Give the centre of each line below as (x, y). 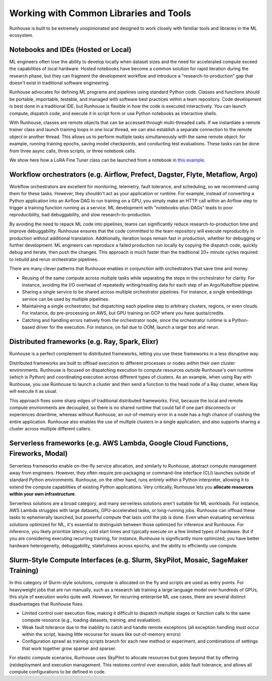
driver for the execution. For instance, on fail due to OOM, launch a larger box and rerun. (127, 327)
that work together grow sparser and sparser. (69, 648)
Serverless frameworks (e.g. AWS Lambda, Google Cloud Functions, (119, 443)
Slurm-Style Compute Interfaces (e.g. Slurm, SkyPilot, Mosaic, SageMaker (129, 560)
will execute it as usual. (33, 391)
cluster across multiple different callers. (50, 429)
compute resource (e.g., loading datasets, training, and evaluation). (92, 620)
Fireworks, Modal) (39, 454)
